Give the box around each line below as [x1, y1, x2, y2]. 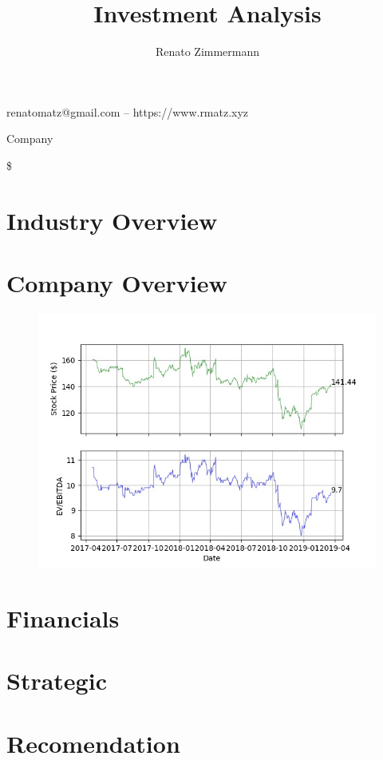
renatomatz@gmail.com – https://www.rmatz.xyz [6, 103, 249, 120]
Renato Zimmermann [155, 43, 260, 60]
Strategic [6, 664, 107, 697]
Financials [6, 601, 120, 634]
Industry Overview [6, 204, 218, 236]
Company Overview [6, 267, 227, 299]
